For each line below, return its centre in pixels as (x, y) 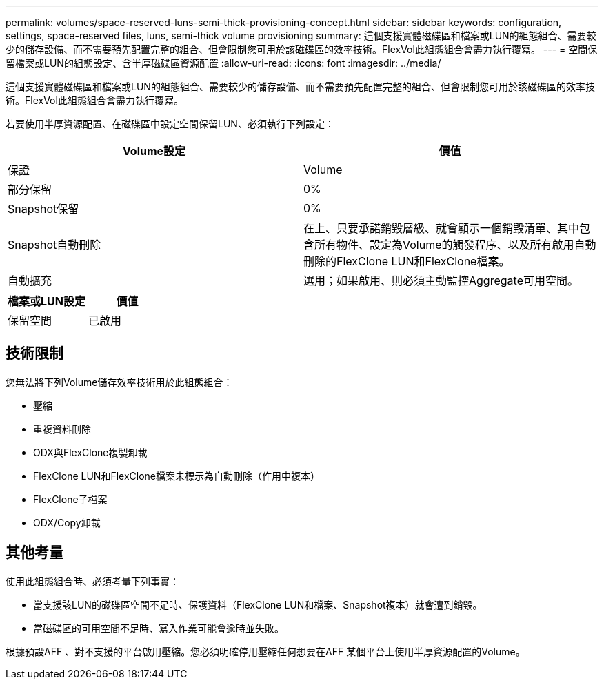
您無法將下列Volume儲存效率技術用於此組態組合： (119, 382)
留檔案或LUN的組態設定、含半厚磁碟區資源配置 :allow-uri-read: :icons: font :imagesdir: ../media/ (223, 63)
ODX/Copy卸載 (67, 522)
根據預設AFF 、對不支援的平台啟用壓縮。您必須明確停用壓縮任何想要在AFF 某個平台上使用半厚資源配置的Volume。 (265, 651)
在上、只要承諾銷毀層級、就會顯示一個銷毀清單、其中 (442, 228)
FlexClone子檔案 (70, 499)
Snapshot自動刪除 (54, 245)
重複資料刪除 (62, 429)
